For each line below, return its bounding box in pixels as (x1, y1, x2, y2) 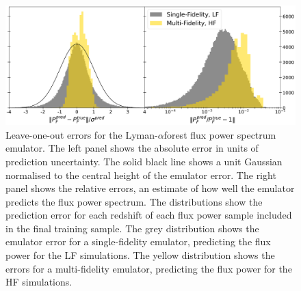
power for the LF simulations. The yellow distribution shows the (5, 248, 275, 262)
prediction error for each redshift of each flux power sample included (5, 208, 292, 222)
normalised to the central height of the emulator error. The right (5, 167, 276, 182)
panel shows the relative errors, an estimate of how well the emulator (5, 181, 295, 195)
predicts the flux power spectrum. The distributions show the (5, 194, 263, 208)
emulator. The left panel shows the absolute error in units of (5, 141, 259, 155)
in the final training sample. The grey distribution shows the (5, 221, 259, 235)
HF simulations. (5, 275, 73, 289)
